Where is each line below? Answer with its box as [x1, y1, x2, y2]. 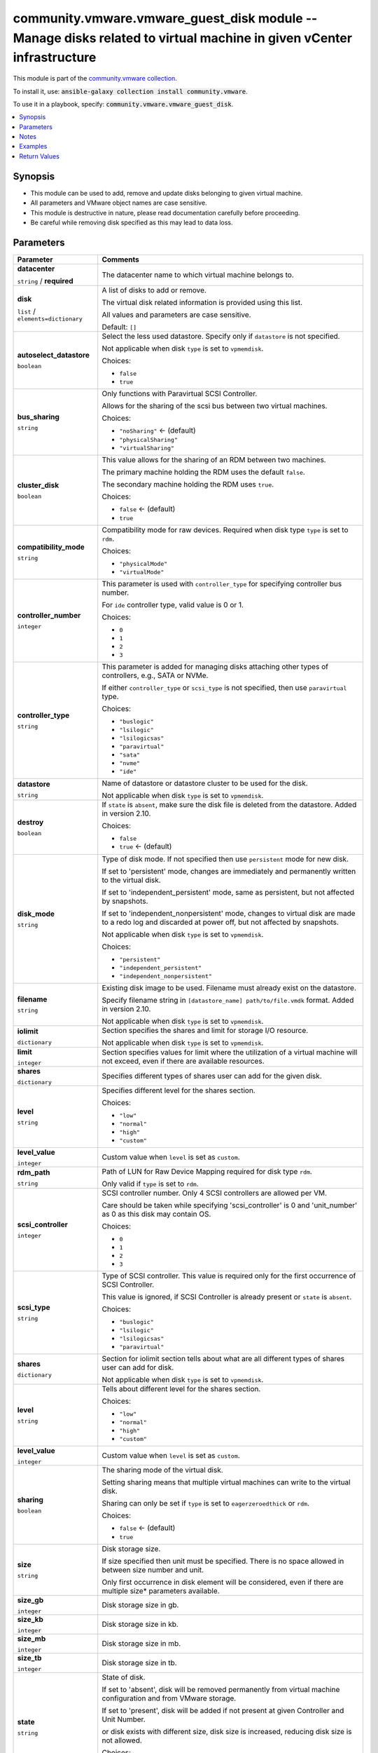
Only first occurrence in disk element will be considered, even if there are [101, 1577, 344, 1587]
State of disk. [101, 1672, 146, 1682]
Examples [19, 142, 48, 151]
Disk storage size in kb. [101, 1620, 178, 1630]
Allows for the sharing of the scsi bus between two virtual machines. [101, 400, 328, 410]
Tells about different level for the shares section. [101, 1383, 261, 1393]
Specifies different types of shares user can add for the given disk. [101, 1071, 322, 1081]
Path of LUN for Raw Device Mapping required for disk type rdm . [101, 1166, 313, 1176]
